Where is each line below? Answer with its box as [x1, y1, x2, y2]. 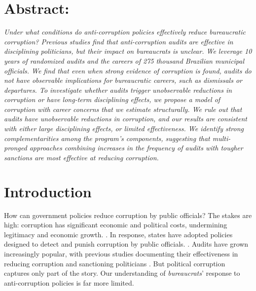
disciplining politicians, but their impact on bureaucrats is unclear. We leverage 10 [4, 46, 252, 56]
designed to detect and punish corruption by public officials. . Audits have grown [4, 239, 249, 249]
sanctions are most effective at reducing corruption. [4, 152, 159, 162]
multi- [212, 133, 231, 143]
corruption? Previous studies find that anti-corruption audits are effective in [4, 36, 233, 46]
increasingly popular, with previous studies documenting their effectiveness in [4, 248, 238, 258]
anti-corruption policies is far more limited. [4, 277, 134, 288]
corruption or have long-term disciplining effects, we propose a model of [4, 94, 220, 105]
